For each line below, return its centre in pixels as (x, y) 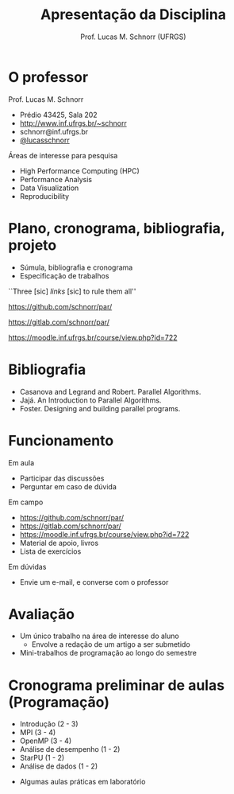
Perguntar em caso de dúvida (68, 486)
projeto (33, 245)
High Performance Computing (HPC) (80, 171)
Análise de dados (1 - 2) (59, 766)
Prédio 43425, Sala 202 (58, 115)
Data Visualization (49, 188)
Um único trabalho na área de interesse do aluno (100, 636)
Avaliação (42, 614)
